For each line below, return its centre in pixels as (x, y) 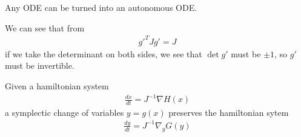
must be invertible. (40, 65)
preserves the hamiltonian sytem (229, 112)
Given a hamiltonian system (57, 85)
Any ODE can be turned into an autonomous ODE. (101, 7)
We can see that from (45, 27)
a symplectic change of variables (64, 112)
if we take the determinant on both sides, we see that (104, 53)
